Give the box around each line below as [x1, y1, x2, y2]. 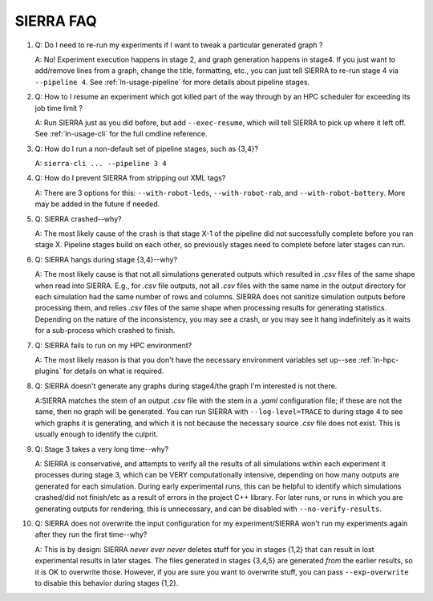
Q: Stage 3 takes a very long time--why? [34, 444, 169, 453]
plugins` [34, 366, 62, 376]
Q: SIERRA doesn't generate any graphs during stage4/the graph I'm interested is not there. [34, 381, 338, 391]
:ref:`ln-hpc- [358, 355, 399, 364]
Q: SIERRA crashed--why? [34, 213, 122, 224]
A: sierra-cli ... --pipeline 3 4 [34, 159, 168, 169]
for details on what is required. [63, 366, 164, 376]
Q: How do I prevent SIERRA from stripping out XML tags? [34, 173, 226, 183]
